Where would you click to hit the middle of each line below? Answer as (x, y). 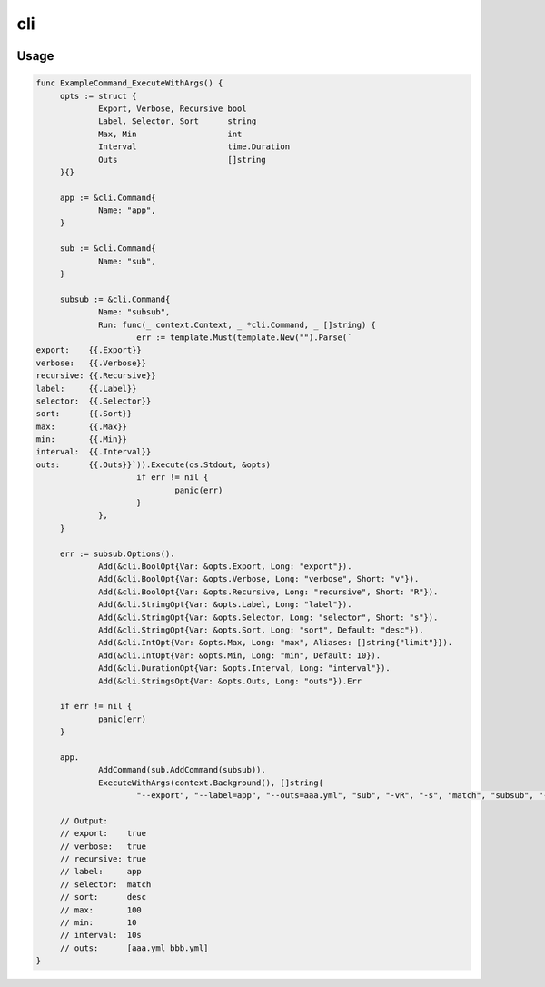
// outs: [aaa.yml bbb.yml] (134, 948)
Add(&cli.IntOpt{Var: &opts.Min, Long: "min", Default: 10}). (240, 655)
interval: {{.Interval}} (94, 452)
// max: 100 (101, 910)
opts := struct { (98, 96)
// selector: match (105, 884)
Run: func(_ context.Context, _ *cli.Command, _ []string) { (238, 324)
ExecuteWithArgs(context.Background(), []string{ (211, 783)
